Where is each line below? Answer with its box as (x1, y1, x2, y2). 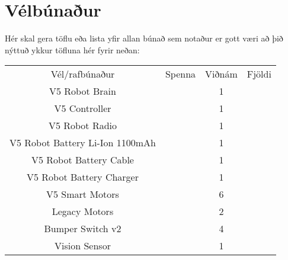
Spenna (165, 67, 196, 81)
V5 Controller (54, 101, 111, 115)
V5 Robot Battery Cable (31, 153, 134, 167)
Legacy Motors (52, 204, 114, 219)
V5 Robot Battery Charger (26, 170, 139, 184)
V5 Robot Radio (48, 118, 117, 133)
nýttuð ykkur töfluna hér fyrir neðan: (5, 43, 140, 56)
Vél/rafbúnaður (50, 67, 115, 81)
